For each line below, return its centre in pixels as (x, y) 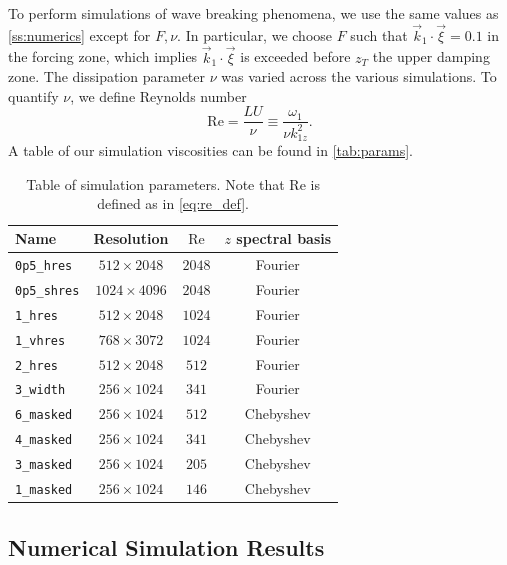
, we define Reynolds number (158, 95)
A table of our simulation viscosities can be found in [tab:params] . (210, 150)
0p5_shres (47, 290)
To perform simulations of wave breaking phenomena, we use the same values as (253, 13)
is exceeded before (295, 56)
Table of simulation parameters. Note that (155, 183)
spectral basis (284, 238)
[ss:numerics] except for (79, 34)
